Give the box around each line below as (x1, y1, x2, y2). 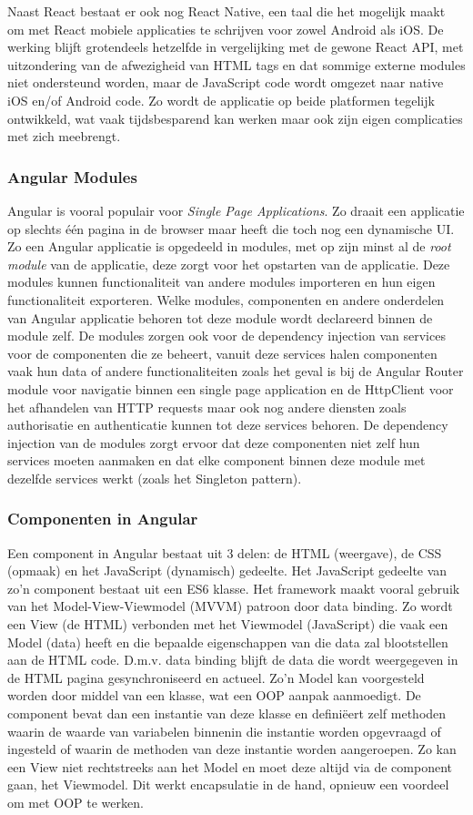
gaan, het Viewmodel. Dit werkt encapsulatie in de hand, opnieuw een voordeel (7, 775, 449, 794)
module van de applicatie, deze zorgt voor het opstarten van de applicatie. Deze (7, 254, 450, 273)
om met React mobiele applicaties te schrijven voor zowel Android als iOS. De (7, 19, 444, 38)
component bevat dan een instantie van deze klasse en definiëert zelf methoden (7, 704, 447, 723)
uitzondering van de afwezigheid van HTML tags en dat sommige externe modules (7, 55, 466, 74)
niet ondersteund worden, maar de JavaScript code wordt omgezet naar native (7, 73, 444, 92)
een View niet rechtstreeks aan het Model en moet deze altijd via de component (7, 757, 453, 776)
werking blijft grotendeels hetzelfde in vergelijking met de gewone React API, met (7, 37, 464, 56)
